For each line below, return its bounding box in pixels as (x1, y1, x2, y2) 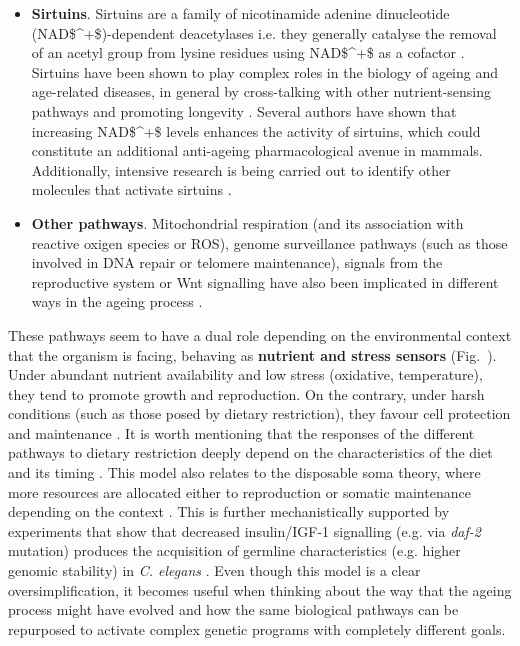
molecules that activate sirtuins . (31, 179, 232, 200)
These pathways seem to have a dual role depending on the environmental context (8, 324, 512, 345)
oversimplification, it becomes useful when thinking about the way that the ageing (8, 579, 512, 600)
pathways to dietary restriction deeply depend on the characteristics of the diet (8, 442, 493, 463)
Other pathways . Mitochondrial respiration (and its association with (31, 212, 464, 233)
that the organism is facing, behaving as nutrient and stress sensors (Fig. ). (8, 344, 497, 365)
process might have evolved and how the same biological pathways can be (8, 599, 459, 620)
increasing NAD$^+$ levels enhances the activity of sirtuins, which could (31, 120, 481, 141)
